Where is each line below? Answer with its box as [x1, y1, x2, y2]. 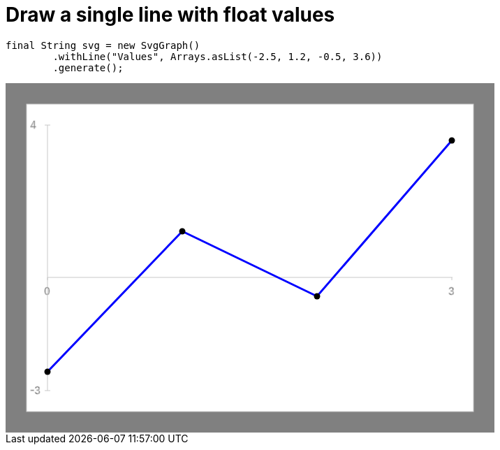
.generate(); [52, 61, 124, 73]
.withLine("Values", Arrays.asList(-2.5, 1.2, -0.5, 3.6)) [52, 50, 383, 62]
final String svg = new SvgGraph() [6, 39, 200, 51]
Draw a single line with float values [6, 3, 335, 27]
